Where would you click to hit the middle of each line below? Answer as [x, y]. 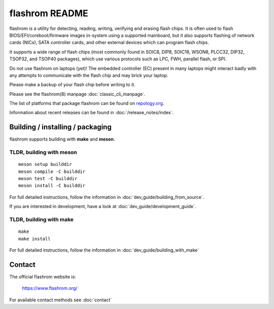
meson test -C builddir [48, 179]
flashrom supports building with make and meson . [62, 139]
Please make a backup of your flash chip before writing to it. [72, 85]
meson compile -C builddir [52, 171]
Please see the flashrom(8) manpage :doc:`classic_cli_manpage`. [77, 94]
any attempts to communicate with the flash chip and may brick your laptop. [89, 75]
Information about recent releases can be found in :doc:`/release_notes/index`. [92, 113]
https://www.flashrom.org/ [50, 288]
